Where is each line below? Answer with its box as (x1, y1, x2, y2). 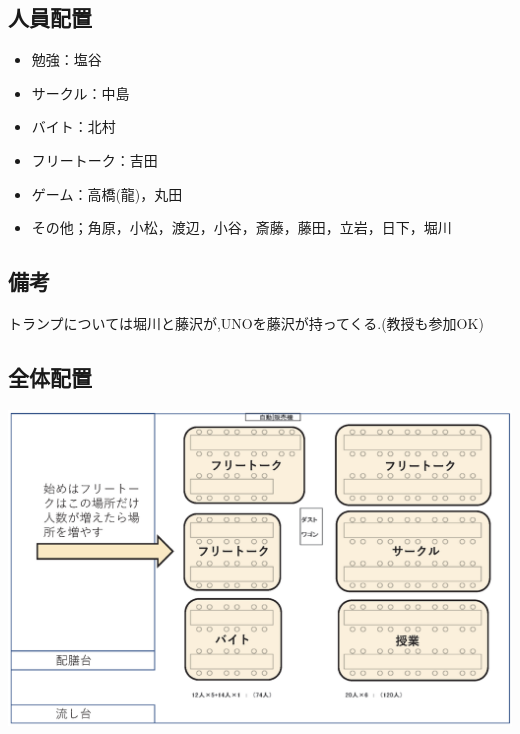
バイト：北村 (31, 116, 116, 137)
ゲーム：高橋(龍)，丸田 (31, 183, 183, 204)
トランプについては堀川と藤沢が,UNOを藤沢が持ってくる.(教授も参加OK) (8, 312, 484, 333)
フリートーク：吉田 (31, 149, 158, 170)
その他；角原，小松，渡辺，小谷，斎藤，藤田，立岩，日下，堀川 (31, 217, 452, 238)
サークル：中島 (31, 82, 130, 103)
